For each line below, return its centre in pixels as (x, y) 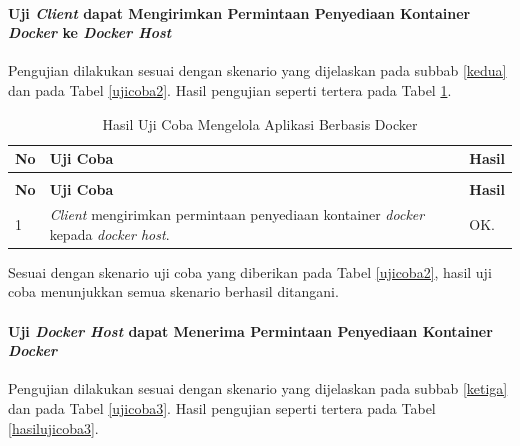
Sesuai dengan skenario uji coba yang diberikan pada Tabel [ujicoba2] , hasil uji (250, 271)
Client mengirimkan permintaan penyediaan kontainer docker (237, 214)
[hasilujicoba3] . (53, 427)
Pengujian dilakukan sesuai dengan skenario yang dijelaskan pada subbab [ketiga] (258, 388)
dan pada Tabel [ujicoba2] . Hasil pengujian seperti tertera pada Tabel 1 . (230, 89)
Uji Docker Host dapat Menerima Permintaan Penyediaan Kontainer (250, 330)
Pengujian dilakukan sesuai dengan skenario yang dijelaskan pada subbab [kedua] (257, 70)
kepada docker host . (109, 233)
